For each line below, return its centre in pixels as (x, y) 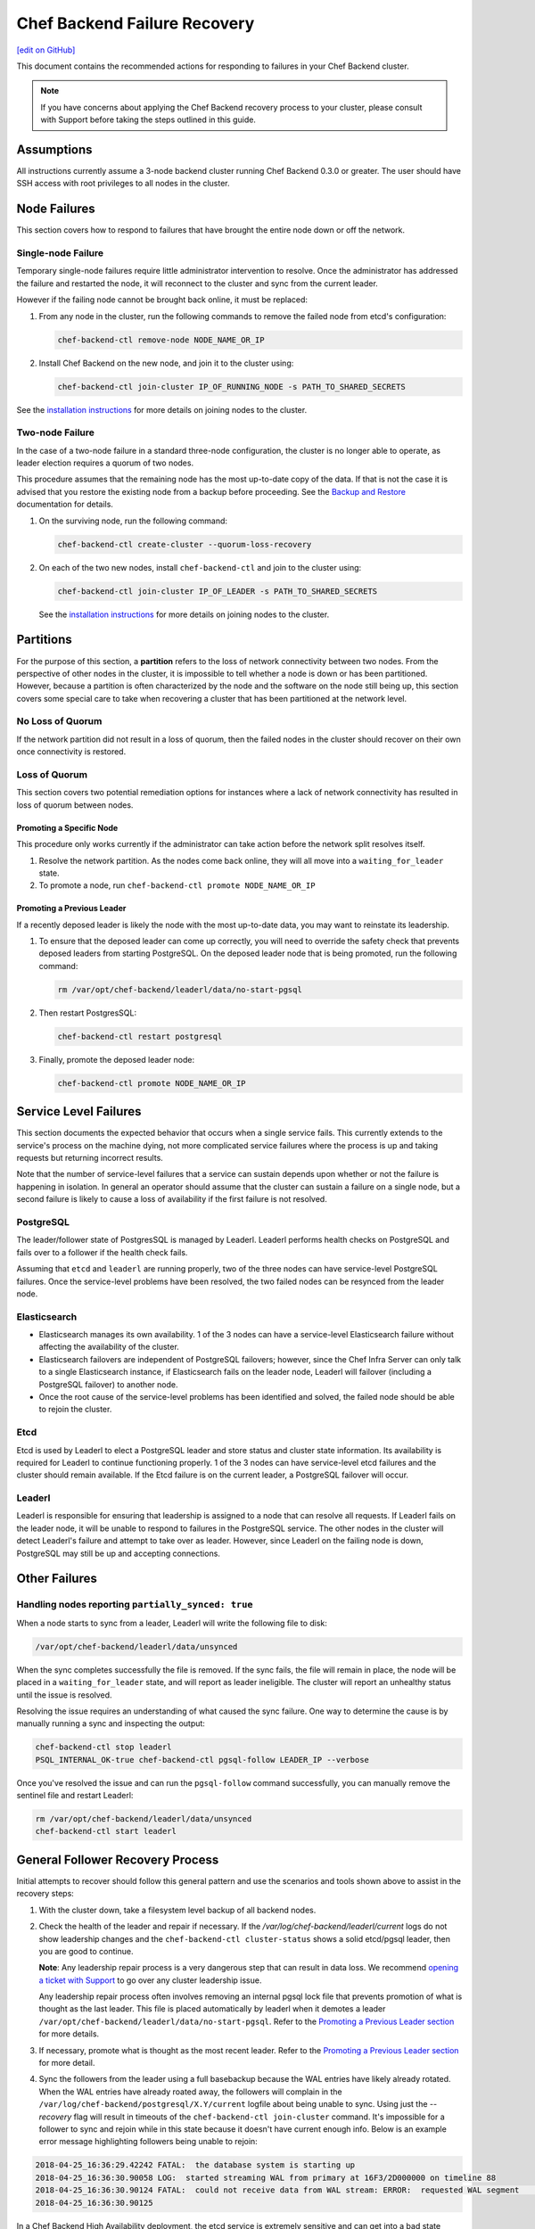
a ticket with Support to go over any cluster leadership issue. (150, 1980)
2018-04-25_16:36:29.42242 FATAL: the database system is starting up (195, 2165)
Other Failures (57, 1579)
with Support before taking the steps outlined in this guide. (148, 119)
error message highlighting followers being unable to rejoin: (148, 2142)
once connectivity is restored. (71, 752)
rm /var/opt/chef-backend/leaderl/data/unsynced (144, 1819)
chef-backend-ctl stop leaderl (104, 1747)
